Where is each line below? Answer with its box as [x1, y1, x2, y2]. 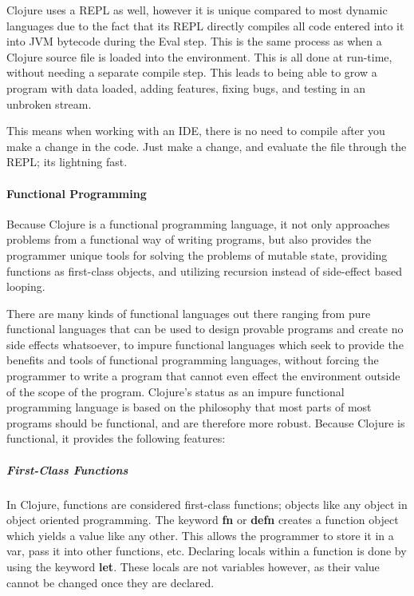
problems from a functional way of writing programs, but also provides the [6, 231, 372, 248]
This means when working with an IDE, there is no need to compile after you [6, 122, 385, 139]
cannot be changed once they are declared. [6, 574, 215, 590]
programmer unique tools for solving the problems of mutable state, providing [6, 246, 388, 263]
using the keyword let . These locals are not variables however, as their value [6, 558, 380, 574]
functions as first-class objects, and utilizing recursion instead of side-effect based [6, 262, 402, 279]
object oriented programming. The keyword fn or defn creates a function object [6, 511, 399, 528]
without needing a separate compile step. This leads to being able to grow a [6, 64, 377, 81]
